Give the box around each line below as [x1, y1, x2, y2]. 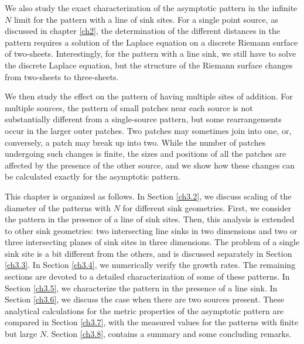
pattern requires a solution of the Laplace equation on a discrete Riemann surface [5, 36, 298, 48]
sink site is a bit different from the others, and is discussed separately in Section [5, 247, 292, 259]
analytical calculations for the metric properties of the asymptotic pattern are [5, 304, 284, 317]
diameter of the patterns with [5, 201, 111, 214]
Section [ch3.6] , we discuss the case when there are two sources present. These [5, 293, 285, 305]
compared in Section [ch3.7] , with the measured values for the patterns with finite [5, 316, 298, 328]
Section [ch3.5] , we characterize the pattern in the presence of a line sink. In [5, 281, 278, 294]
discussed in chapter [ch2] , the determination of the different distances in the [5, 25, 280, 37]
